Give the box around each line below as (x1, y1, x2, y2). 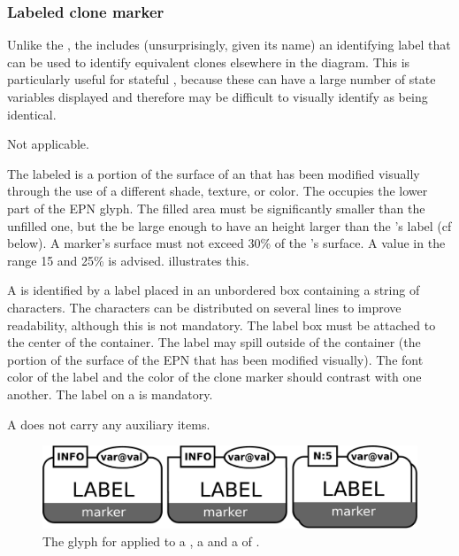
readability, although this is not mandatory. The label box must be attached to (7, 315, 436, 334)
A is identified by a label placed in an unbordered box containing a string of (7, 281, 420, 299)
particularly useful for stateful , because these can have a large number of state (7, 70, 436, 89)
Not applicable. (7, 135, 89, 153)
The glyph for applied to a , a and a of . (42, 531, 260, 550)
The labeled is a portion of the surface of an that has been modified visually (7, 164, 420, 182)
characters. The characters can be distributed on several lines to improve (7, 297, 402, 316)
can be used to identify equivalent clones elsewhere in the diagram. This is (7, 52, 410, 71)
